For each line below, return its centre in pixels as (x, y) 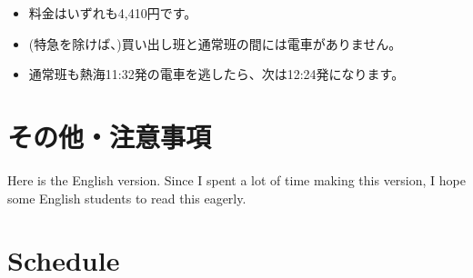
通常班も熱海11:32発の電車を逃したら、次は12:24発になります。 (216, 74)
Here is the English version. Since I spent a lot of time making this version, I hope (236, 179)
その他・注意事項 (110, 136)
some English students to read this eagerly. (127, 198)
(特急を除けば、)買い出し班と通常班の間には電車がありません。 (215, 43)
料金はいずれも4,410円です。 (113, 13)
